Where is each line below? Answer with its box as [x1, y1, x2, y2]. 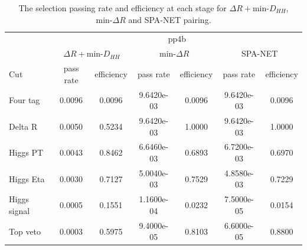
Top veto [9, 225, 41, 237]
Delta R [9, 120, 38, 132]
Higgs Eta [9, 172, 45, 185]
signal [9, 204, 30, 216]
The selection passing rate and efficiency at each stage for [18, 2, 227, 14]
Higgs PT [9, 146, 44, 159]
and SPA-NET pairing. [128, 13, 211, 25]
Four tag [9, 94, 40, 106]
